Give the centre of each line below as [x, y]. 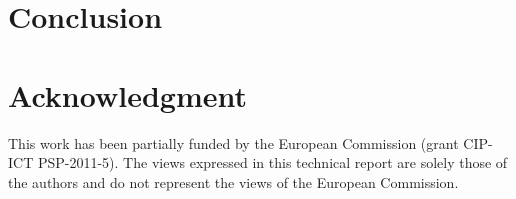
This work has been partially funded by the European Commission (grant [233, 142]
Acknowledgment [127, 94]
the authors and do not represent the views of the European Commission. [233, 181]
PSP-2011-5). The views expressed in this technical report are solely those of [272, 162]
